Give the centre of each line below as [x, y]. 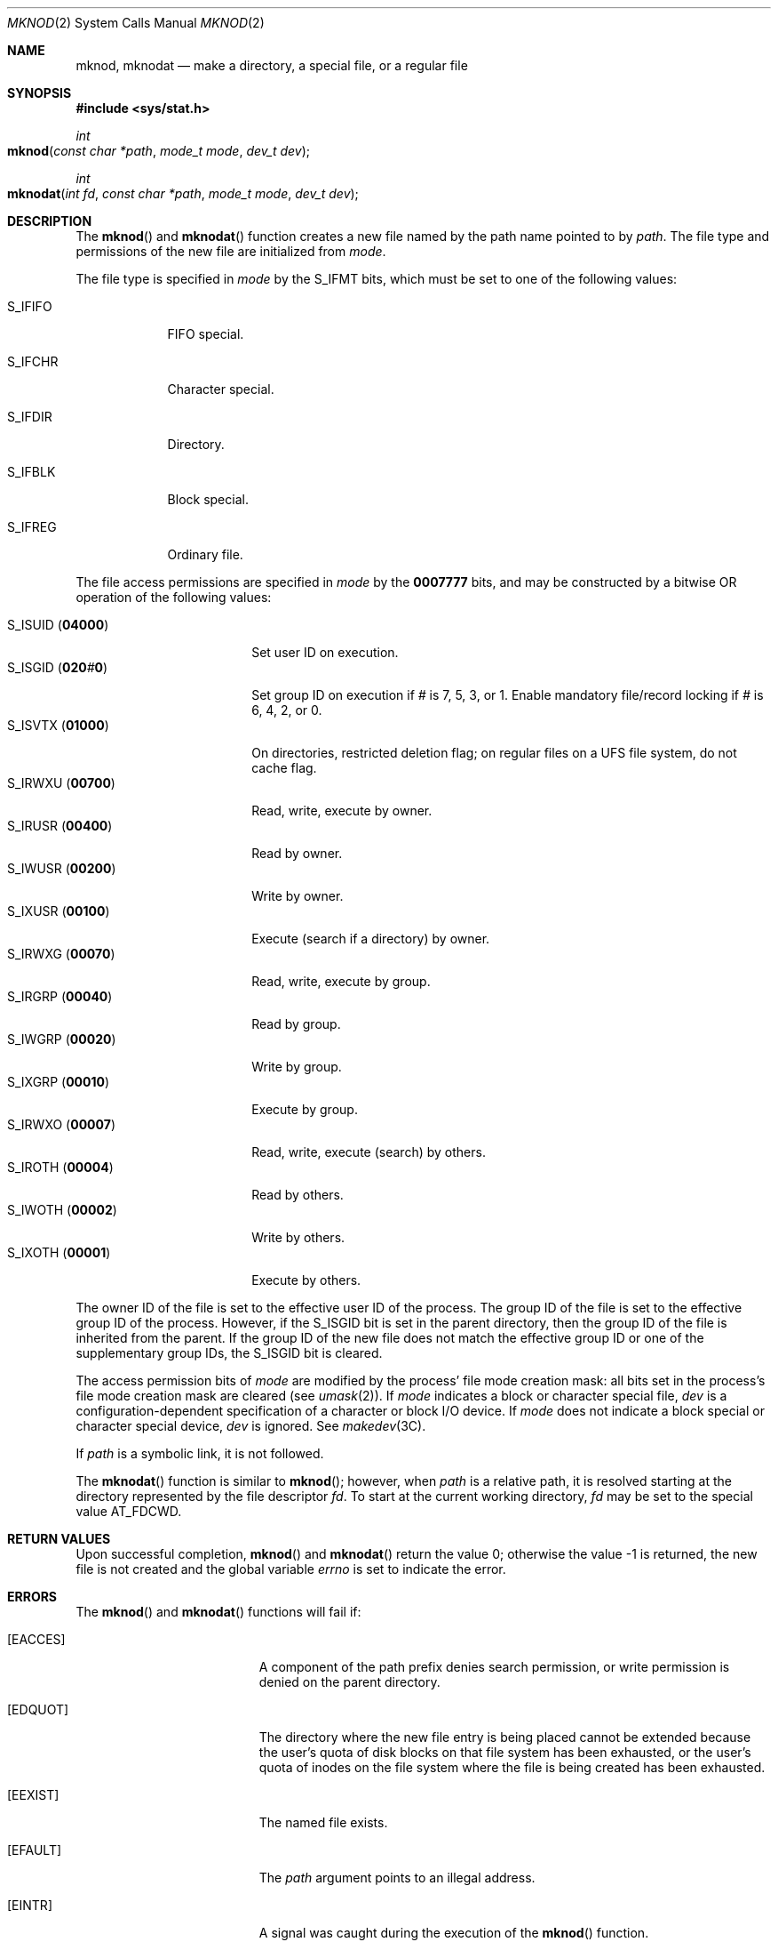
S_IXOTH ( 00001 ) [59, 1252]
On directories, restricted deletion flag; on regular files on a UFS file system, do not [494, 753]
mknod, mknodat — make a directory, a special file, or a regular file [272, 65]
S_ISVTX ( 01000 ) [58, 725]
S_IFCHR [33, 361]
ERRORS [32, 1597]
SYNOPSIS [40, 93]
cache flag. [284, 768]
